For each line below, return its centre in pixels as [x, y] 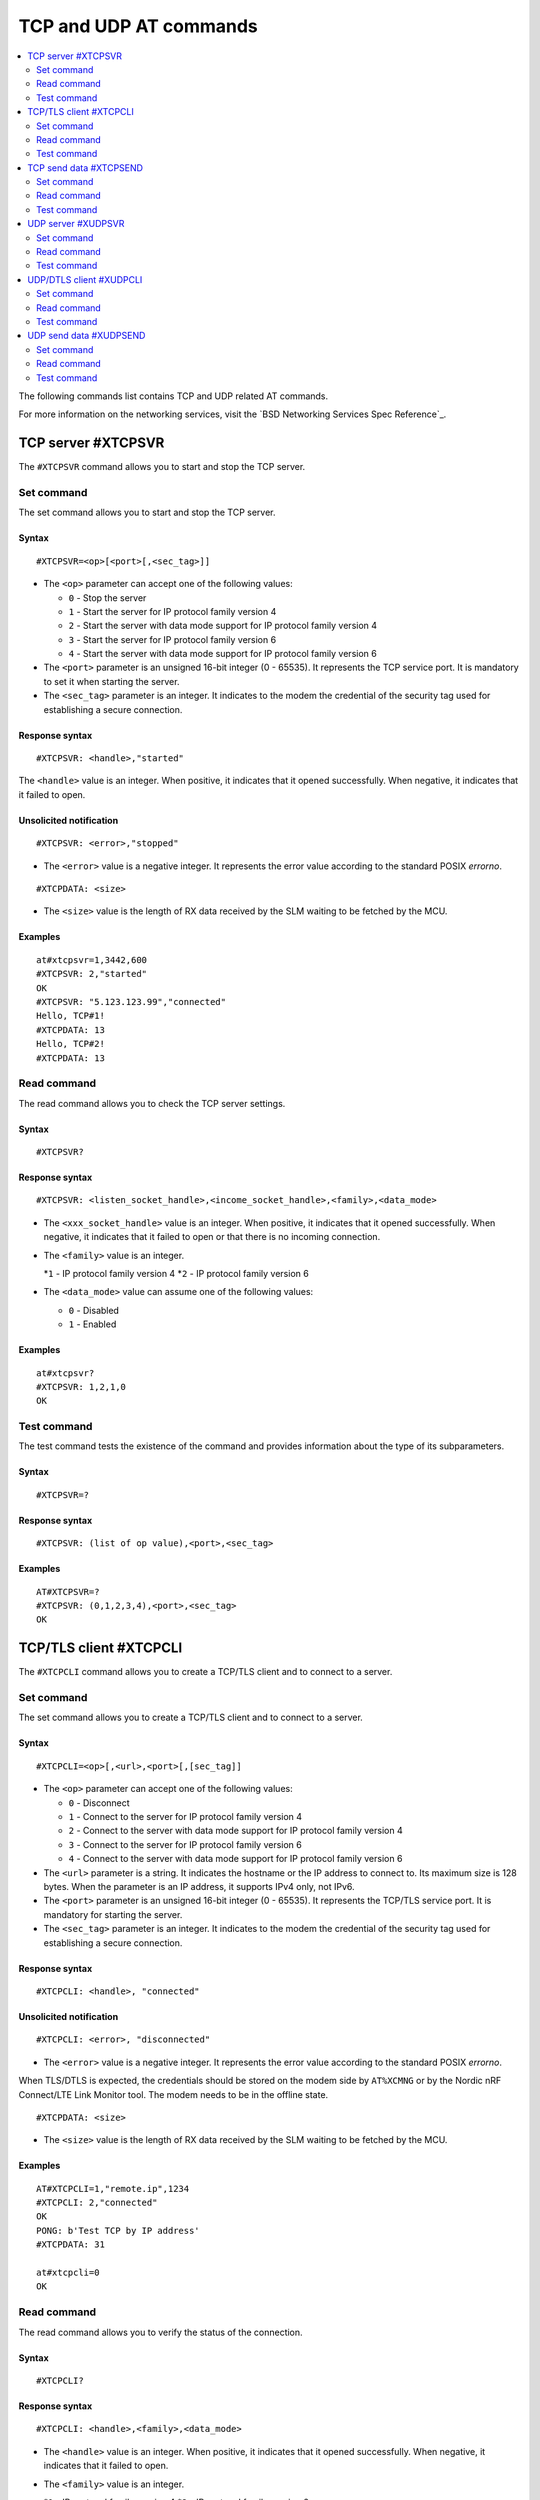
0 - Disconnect [99, 1802]
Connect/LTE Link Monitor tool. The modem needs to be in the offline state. [173, 2094]
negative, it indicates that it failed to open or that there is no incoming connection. [212, 1237]
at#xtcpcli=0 [68, 2273]
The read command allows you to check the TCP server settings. [152, 1103]
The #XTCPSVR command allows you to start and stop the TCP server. [162, 467]
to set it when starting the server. [111, 681]
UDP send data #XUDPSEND [86, 336]
